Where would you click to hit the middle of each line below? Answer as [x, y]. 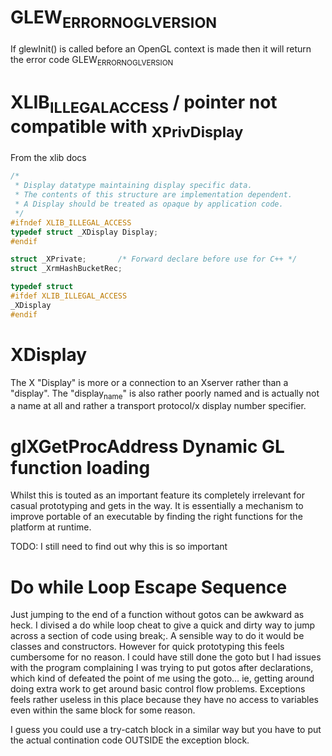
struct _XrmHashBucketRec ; [66, 269]
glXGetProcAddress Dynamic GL [147, 446]
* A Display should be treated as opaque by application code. [149, 204]
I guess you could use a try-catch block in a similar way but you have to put [166, 730]
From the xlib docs [48, 158]
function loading [80, 467]
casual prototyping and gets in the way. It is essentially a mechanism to [157, 506]
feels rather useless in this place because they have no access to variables [165, 700]
